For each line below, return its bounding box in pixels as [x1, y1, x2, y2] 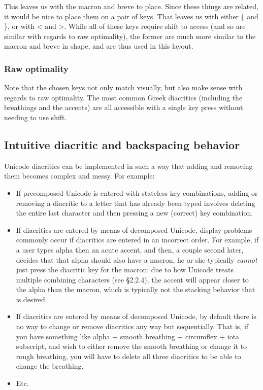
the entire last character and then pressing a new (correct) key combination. [16, 207, 253, 218]
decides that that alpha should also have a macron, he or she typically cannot [16, 254, 257, 265]
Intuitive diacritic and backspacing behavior [4, 136, 240, 152]
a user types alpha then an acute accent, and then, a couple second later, [16, 244, 244, 255]
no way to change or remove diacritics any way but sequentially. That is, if [16, 321, 249, 332]
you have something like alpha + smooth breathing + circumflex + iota [16, 331, 240, 341]
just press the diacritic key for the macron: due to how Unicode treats [16, 264, 234, 275]
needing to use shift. [4, 112, 67, 122]
